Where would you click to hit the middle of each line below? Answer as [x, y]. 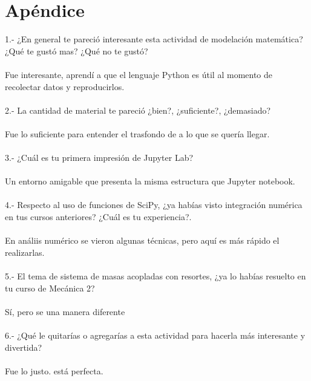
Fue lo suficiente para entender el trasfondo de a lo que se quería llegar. [137, 133]
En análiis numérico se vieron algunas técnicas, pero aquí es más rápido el [142, 240]
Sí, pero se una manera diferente [65, 311]
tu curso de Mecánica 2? [50, 288]
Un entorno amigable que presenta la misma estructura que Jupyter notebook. [150, 181]
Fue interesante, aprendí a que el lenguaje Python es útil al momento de [139, 74]
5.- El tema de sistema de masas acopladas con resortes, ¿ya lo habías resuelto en [155, 276]
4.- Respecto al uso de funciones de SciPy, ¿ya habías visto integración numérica [154, 205]
